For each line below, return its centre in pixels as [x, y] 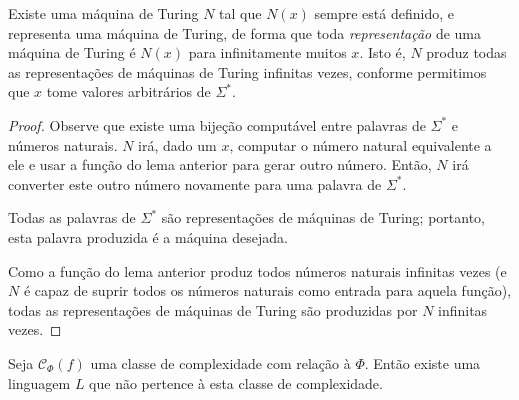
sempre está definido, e [384, 13]
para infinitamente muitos [267, 52]
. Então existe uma [422, 362]
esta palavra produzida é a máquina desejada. [148, 236]
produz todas [466, 52]
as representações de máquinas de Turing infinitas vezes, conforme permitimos [247, 71]
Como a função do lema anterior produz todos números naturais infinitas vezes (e [257, 270]
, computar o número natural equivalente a [360, 144]
